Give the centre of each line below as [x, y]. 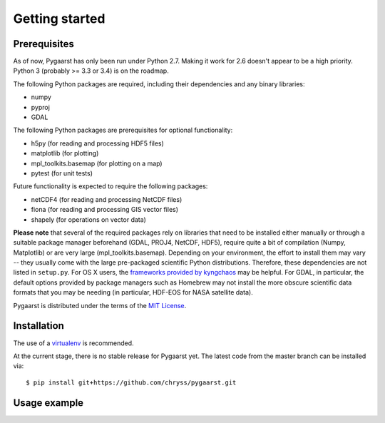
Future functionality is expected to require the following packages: [111, 186]
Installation [38, 326]
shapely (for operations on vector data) [88, 219]
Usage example [48, 403]
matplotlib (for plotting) [65, 153]
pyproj [40, 107]
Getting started [59, 19]
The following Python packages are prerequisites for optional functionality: [123, 130]
